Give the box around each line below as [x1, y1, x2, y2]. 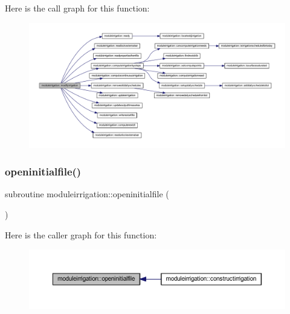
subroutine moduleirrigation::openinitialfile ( [5, 188, 169, 200]
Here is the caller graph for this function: [5, 228, 157, 241]
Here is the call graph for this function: [5, 2, 150, 14]
